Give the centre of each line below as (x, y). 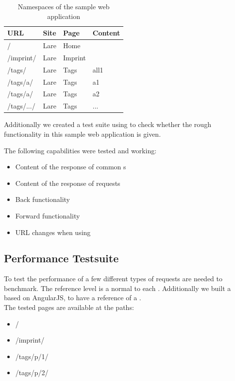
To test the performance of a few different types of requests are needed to (113, 279)
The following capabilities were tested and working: (80, 150)
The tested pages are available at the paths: (69, 307)
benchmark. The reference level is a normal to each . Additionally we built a (117, 288)
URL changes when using (53, 232)
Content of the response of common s (71, 167)
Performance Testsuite (61, 258)
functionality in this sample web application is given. (83, 134)
